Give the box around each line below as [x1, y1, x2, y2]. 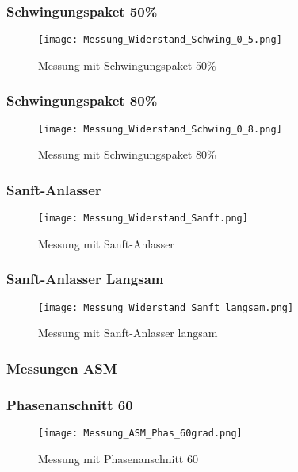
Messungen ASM [6, 358, 117, 378]
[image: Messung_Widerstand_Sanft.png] [38, 213, 248, 224]
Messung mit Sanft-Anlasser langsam [38, 324, 218, 341]
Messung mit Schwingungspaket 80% [38, 146, 216, 163]
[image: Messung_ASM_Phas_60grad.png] [38, 427, 243, 439]
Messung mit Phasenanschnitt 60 [38, 450, 198, 466]
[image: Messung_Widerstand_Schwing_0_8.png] [38, 123, 282, 135]
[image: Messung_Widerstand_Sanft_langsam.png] [38, 301, 294, 313]
